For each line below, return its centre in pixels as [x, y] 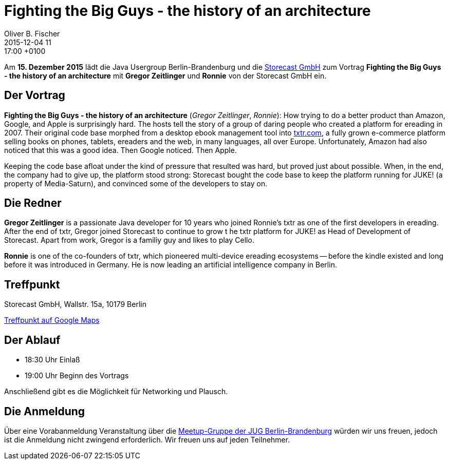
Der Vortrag [35, 95]
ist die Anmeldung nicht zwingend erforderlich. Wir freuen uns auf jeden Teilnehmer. [147, 439]
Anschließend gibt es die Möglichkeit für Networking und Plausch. [116, 392]
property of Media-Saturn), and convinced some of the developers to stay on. [136, 183]
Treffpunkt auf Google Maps [52, 320]
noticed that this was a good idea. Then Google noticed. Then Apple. [120, 150]
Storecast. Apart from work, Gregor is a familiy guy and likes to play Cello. [129, 240]
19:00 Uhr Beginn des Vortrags [77, 376]
